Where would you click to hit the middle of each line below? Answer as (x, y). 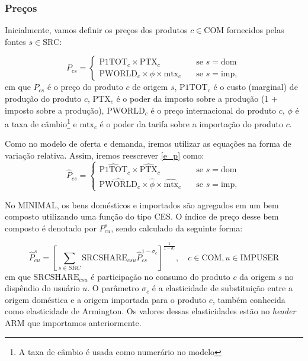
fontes (15, 41)
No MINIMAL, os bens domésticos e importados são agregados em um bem (142, 204)
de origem (150, 87)
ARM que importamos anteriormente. (73, 323)
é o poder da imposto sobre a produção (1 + (197, 98)
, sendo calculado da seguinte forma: (177, 228)
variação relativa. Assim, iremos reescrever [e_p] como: (105, 155)
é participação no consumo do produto (161, 276)
